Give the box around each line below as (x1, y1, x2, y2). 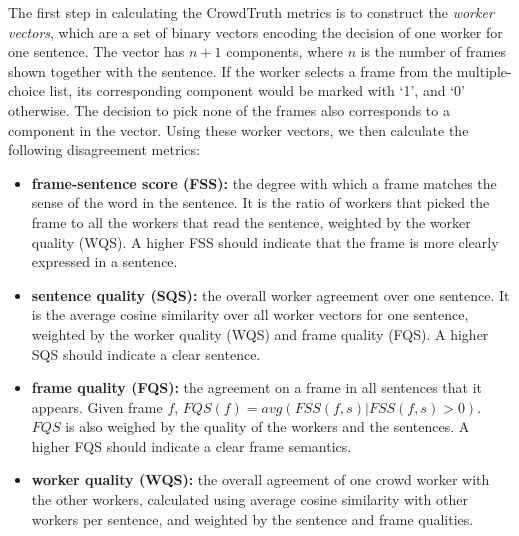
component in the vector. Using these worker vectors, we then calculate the (8, 119, 469, 140)
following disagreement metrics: (8, 139, 200, 160)
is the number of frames (360, 41, 506, 62)
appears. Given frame (31, 396, 163, 417)
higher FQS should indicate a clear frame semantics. (31, 435, 352, 456)
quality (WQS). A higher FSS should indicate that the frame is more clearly (31, 231, 499, 252)
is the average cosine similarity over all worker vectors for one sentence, (31, 304, 469, 325)
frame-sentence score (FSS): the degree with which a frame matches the (31, 172, 497, 193)
